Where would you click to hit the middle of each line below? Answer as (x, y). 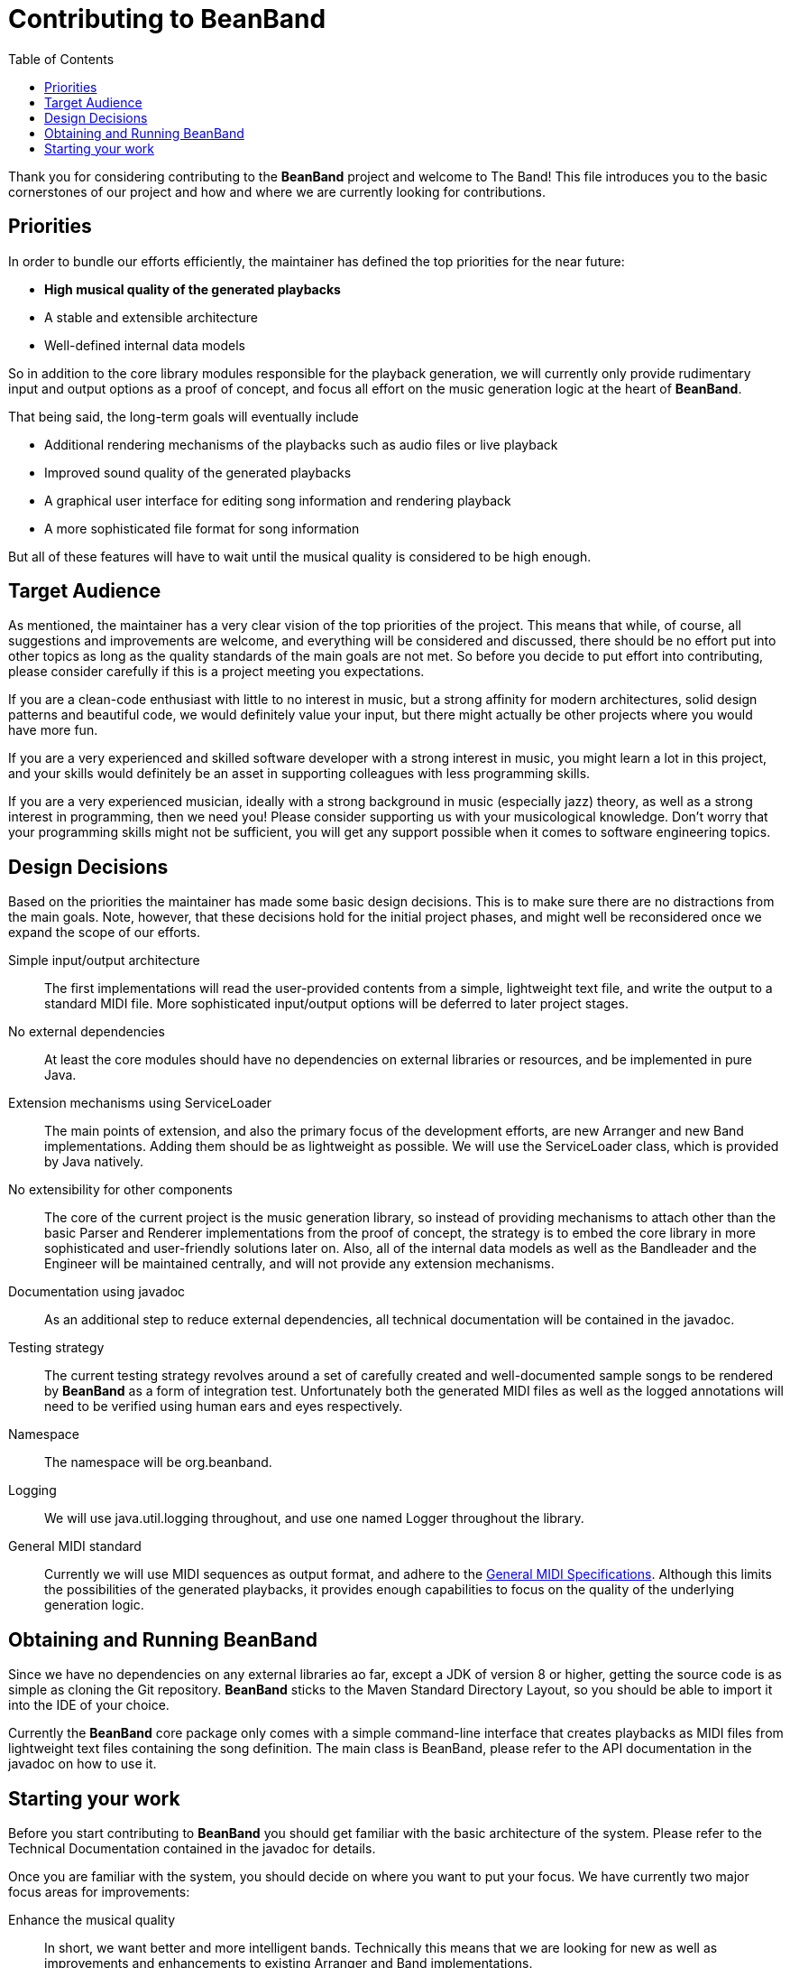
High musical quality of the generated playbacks (193, 289)
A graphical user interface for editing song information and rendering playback (278, 500)
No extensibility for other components (120, 1190)
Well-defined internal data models (145, 345)
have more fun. (53, 730)
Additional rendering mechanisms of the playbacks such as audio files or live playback (301, 444)
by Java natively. (94, 1162)
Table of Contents (61, 59)
